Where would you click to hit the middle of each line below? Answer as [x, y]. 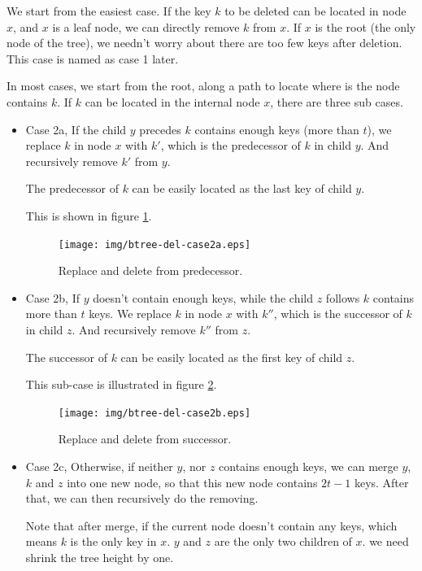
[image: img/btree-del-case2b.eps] [154, 413]
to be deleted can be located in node [315, 11]
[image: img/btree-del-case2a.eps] [154, 244]
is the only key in [113, 541]
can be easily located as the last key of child [242, 188]
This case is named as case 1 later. [93, 58]
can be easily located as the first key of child [232, 357]
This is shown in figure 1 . [89, 215]
